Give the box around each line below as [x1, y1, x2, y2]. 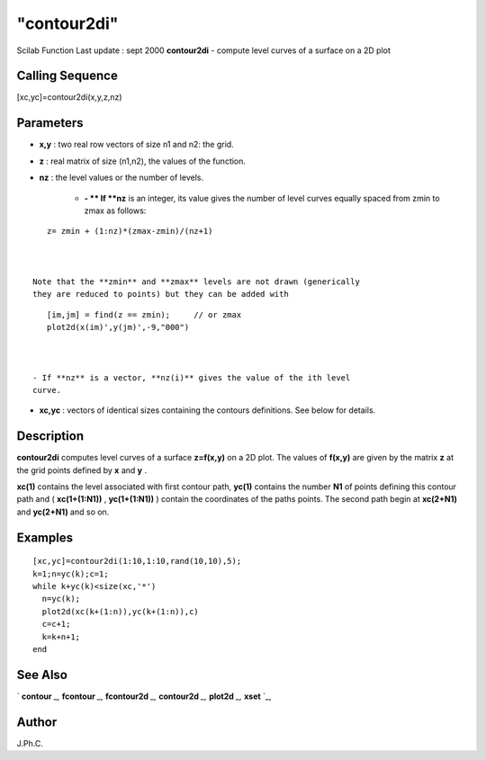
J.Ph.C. [16, 738, 44, 748]
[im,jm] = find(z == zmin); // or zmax [46, 309, 242, 319]
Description [16, 428, 85, 444]
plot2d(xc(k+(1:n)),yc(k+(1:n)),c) [41, 606, 200, 616]
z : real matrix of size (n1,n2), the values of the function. [39, 156, 247, 166]
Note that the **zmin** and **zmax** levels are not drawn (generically [32, 276, 360, 287]
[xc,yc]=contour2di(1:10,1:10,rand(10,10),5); [32, 556, 242, 567]
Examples [16, 530, 74, 545]
